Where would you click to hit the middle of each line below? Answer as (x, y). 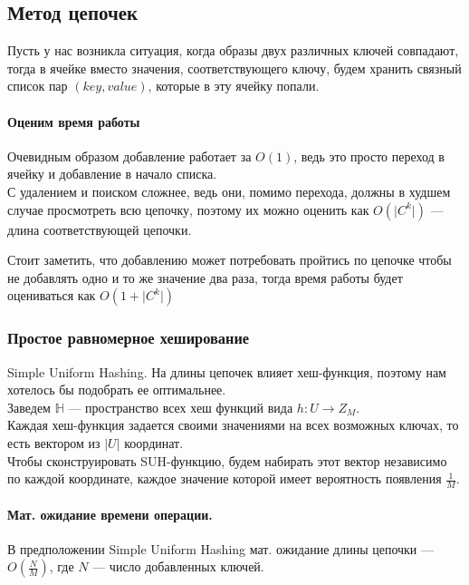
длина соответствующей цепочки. (100, 229)
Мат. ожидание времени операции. (110, 514)
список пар (38, 86)
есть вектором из (54, 442)
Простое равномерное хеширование (129, 338)
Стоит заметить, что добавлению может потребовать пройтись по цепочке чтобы (230, 260)
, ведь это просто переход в (369, 156)
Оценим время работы (74, 121)
